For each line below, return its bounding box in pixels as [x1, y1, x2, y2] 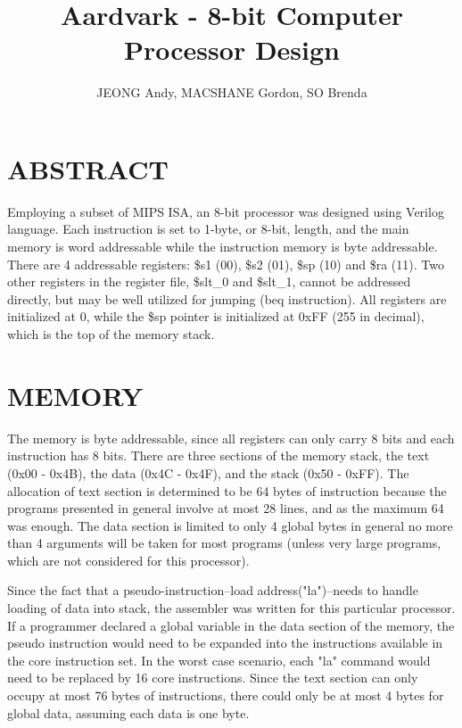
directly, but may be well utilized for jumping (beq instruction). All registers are [7, 289, 447, 308]
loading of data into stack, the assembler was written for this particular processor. [7, 599, 456, 617]
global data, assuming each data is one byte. [7, 703, 250, 722]
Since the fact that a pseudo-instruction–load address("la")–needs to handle [7, 581, 418, 600]
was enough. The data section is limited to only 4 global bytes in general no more [7, 516, 453, 534]
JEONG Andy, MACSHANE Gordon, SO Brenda [96, 83, 367, 102]
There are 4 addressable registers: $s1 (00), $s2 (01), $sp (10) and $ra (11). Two [7, 254, 444, 273]
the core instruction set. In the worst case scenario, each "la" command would [7, 650, 431, 669]
